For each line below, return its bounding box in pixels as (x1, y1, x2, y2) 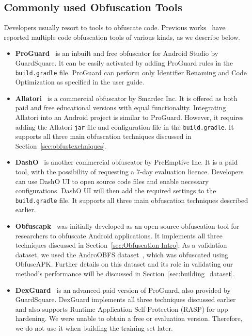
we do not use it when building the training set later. (15, 323, 173, 333)
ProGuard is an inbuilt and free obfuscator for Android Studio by (15, 48, 219, 58)
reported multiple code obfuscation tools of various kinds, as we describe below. (4, 32, 240, 42)
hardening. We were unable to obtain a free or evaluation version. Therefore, (15, 313, 243, 323)
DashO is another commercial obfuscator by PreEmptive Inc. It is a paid (15, 157, 238, 167)
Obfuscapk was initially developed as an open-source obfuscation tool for (15, 221, 239, 231)
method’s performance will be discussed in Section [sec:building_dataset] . (15, 269, 235, 279)
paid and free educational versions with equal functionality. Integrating (15, 102, 226, 113)
